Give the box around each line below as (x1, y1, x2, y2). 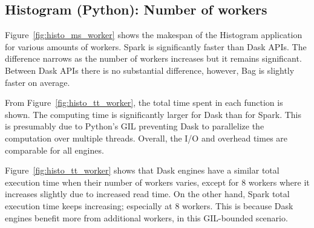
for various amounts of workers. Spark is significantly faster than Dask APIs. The (5, 40, 307, 53)
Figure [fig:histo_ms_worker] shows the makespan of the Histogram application (5, 28, 303, 41)
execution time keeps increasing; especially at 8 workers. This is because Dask (5, 199, 293, 212)
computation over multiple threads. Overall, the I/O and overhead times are (5, 131, 288, 144)
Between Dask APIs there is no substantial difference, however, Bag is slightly (5, 64, 295, 76)
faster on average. (5, 76, 70, 88)
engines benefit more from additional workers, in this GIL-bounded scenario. (5, 211, 288, 224)
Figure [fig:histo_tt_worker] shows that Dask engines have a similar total (5, 164, 280, 177)
